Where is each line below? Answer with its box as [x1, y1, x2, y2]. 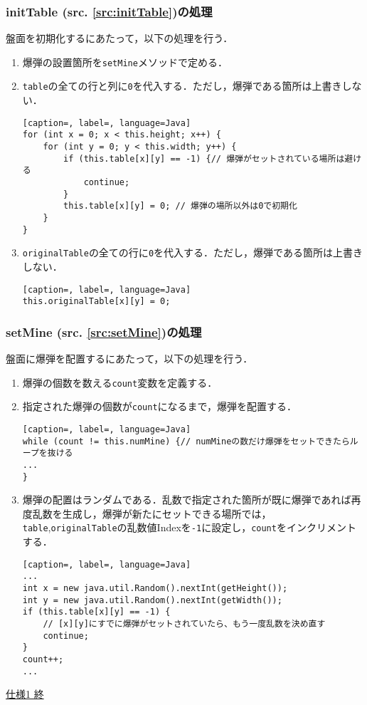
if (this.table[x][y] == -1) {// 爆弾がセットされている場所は [63, 153, 345, 164]
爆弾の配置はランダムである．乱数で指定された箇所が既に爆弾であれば [22, 492, 351, 507]
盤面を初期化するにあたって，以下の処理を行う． [6, 31, 233, 46]
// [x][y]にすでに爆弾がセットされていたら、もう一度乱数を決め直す [43, 618, 326, 629]
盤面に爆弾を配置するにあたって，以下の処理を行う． [6, 351, 253, 366]
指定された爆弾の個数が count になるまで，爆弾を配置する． [22, 399, 297, 414]
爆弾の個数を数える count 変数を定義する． [22, 375, 218, 390]
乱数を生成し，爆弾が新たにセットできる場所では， [32, 506, 272, 521]
